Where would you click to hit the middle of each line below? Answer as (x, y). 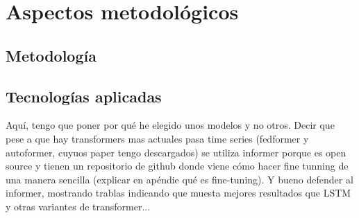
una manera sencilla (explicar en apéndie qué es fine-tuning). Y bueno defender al (179, 179)
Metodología (51, 55)
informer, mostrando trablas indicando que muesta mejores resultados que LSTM (178, 193)
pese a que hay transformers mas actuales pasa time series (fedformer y (157, 138)
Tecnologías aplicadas (84, 96)
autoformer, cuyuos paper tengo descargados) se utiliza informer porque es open (176, 152)
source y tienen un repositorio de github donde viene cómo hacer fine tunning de (177, 166)
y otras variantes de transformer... (78, 206)
